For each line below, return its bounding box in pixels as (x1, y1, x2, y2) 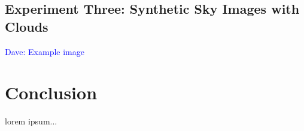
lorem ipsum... (5, 115, 57, 127)
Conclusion (5, 80, 98, 105)
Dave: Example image (5, 45, 84, 57)
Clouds (5, 17, 48, 35)
